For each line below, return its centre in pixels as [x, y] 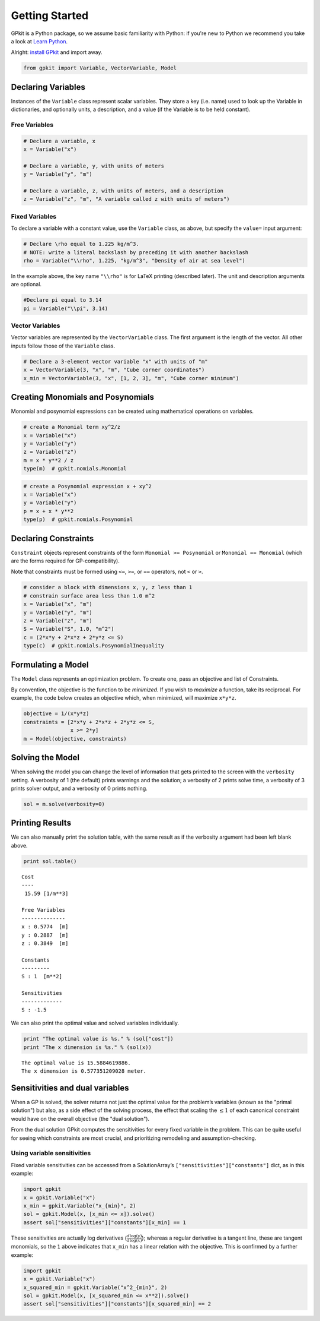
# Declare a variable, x [60, 141]
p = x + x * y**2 [49, 511]
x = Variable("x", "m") [58, 604]
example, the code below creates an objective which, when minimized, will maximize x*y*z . [124, 698]
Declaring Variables [48, 87]
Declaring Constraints [52, 538]
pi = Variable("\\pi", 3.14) [66, 308]
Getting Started [50, 15]
